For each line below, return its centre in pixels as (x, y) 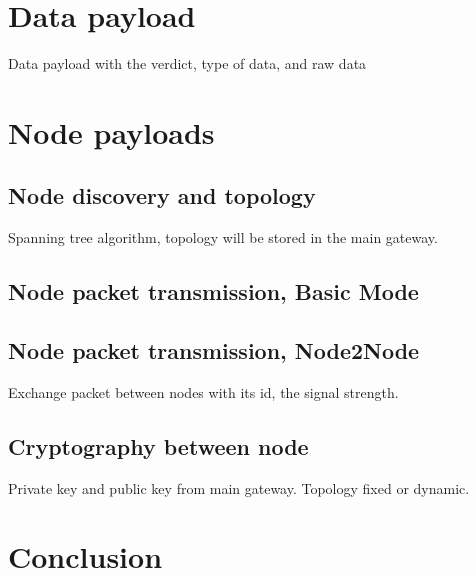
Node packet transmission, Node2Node (214, 350)
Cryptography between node (158, 445)
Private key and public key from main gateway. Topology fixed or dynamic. (239, 487)
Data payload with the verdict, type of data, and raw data (187, 63)
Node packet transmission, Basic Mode (213, 291)
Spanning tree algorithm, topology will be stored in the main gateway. (223, 237)
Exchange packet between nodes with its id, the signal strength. (203, 391)
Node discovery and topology (162, 195)
